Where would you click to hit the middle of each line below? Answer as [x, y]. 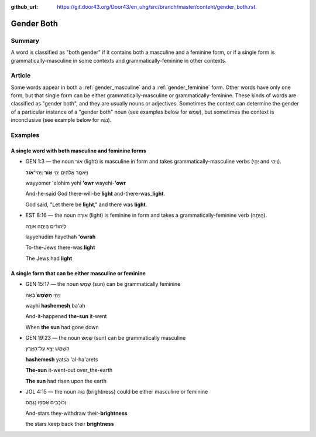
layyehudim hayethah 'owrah [61, 237]
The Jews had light [49, 258]
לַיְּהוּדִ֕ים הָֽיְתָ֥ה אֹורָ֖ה [46, 226]
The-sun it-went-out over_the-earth [69, 370]
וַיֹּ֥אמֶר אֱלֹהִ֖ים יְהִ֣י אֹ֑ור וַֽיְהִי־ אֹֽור [57, 172]
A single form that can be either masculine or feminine [78, 273]
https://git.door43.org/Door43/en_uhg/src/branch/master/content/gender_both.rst [156, 7]
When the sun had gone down [62, 327]
